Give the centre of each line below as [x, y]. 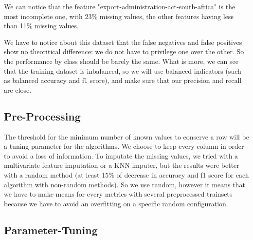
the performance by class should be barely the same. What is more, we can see [121, 61]
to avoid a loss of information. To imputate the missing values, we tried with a [121, 155]
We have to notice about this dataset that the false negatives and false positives [123, 42]
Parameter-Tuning [51, 230]
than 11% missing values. [41, 26]
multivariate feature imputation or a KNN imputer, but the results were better [122, 165]
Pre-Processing [42, 116]
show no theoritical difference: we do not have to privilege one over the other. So [124, 51]
